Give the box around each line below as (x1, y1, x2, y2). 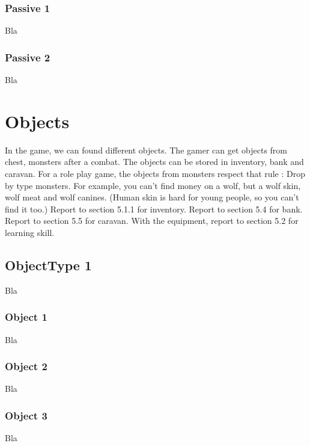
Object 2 (5, 359, 47, 374)
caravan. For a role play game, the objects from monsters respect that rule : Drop (5, 167, 305, 179)
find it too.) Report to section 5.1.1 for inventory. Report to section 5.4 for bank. (5, 202, 303, 215)
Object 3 (5, 407, 47, 423)
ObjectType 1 (5, 255, 92, 274)
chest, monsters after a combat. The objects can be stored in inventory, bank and (5, 155, 304, 168)
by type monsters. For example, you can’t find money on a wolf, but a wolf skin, (5, 179, 301, 191)
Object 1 (5, 309, 47, 324)
